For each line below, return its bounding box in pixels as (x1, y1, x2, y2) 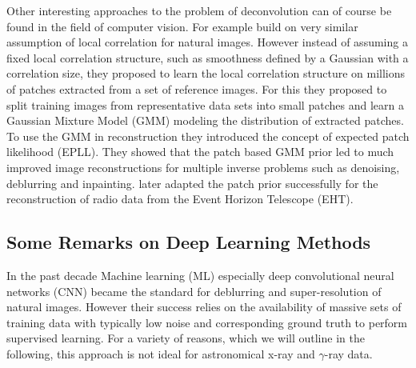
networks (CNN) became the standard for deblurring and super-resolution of (6, 282, 382, 299)
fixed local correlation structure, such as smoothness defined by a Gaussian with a (6, 49, 409, 66)
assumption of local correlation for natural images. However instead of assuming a (6, 34, 408, 50)
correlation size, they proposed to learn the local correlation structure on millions (6, 65, 406, 82)
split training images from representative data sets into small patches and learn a (6, 96, 404, 113)
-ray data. (324, 345, 373, 362)
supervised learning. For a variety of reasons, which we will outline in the (6, 330, 365, 346)
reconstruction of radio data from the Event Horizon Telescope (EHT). (6, 190, 354, 207)
